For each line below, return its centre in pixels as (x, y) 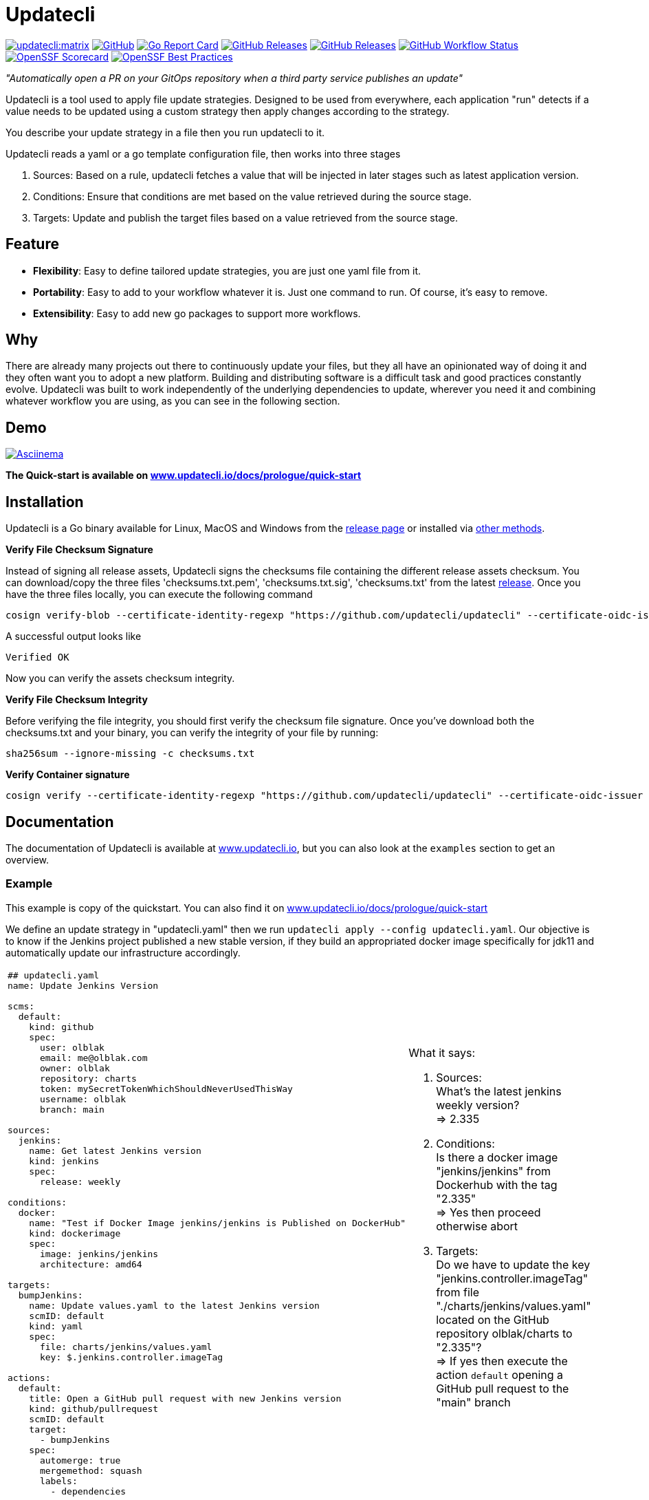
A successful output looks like (74, 636)
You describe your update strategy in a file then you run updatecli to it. (165, 132)
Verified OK (37, 657)
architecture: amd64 (91, 1264)
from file (458, 1293)
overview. (27, 859)
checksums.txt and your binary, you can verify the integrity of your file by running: (192, 733)
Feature (32, 244)
